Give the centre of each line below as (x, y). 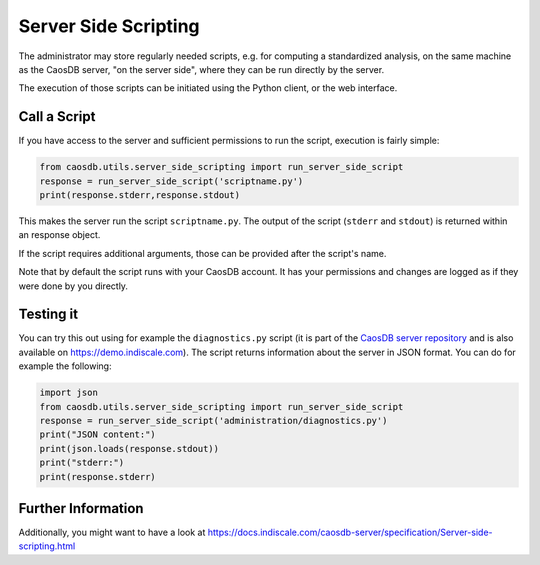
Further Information (81, 508)
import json (69, 393)
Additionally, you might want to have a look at (112, 532)
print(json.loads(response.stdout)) (129, 448)
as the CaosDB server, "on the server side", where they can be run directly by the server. (201, 69)
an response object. (59, 235)
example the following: (65, 366)
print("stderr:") (82, 463)
